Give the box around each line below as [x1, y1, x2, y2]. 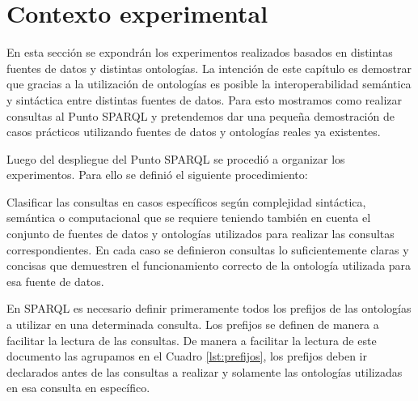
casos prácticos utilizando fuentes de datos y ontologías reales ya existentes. [6, 123, 381, 140]
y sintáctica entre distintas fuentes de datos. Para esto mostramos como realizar [6, 91, 402, 108]
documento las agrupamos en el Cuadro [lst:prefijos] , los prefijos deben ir [6, 348, 367, 365]
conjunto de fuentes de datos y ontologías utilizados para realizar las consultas [6, 225, 395, 242]
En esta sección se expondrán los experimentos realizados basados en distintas [6, 44, 393, 61]
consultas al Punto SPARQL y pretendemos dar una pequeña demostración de [6, 107, 395, 124]
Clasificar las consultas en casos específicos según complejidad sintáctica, [6, 193, 366, 210]
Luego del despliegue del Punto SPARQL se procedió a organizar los [6, 150, 345, 167]
